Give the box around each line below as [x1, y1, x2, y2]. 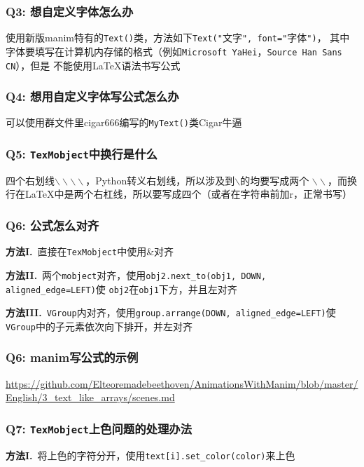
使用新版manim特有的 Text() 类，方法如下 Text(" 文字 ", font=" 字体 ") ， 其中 [6, 30, 350, 45]
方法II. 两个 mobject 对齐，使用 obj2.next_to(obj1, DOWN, [6, 267, 267, 282]
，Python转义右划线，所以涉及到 [85, 172, 235, 187]
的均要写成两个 [240, 172, 309, 187]
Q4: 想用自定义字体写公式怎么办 [6, 88, 179, 105]
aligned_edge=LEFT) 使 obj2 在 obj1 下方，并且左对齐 [6, 281, 237, 296]
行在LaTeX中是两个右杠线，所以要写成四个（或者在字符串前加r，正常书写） [6, 187, 352, 201]
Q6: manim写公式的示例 [6, 348, 139, 366]
